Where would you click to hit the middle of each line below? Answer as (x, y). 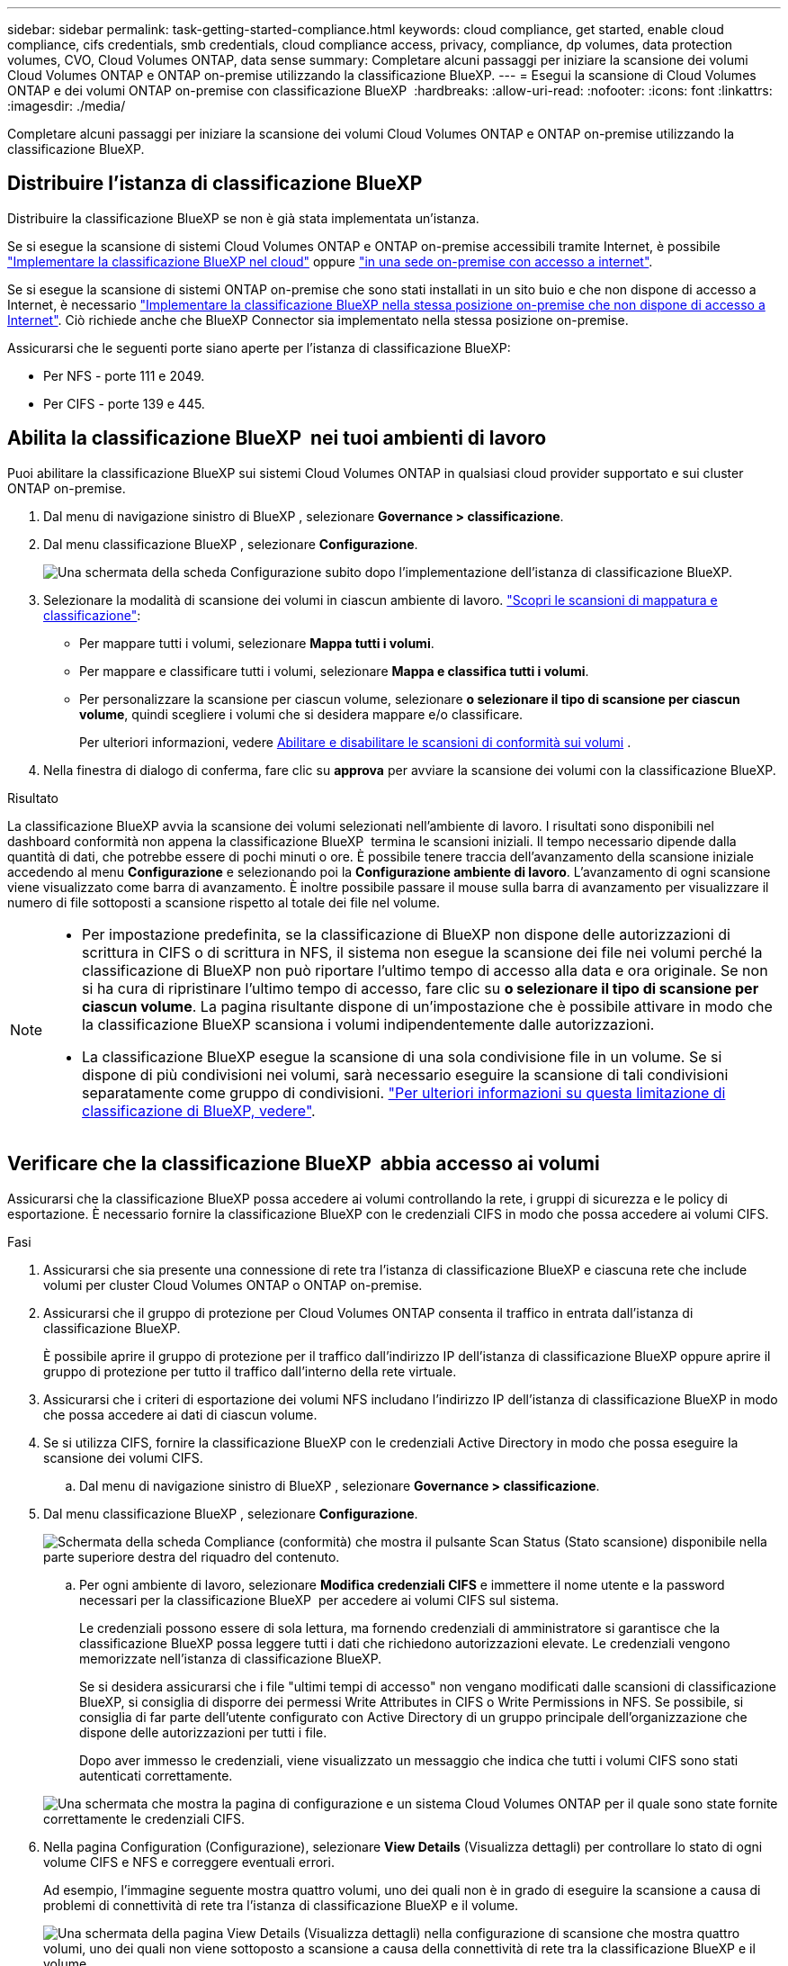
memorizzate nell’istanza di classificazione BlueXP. (231, 1658)
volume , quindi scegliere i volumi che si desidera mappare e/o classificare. (301, 714)
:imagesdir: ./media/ (67, 106)
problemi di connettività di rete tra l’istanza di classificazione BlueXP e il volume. (281, 1905)
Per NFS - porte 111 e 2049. (124, 375)
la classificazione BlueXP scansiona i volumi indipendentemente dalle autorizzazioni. (368, 1024)
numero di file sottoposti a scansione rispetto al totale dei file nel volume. (224, 902)
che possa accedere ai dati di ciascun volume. (180, 1414)
